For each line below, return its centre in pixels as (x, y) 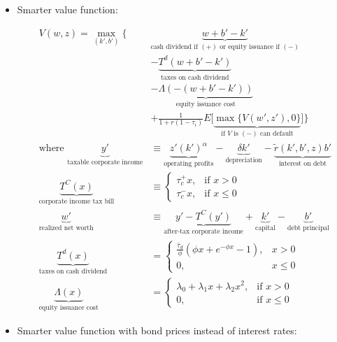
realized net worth (66, 228)
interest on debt (302, 164)
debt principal (308, 228)
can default (277, 133)
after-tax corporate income (203, 232)
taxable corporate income (105, 163)
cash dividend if (174, 47)
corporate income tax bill (77, 202)
